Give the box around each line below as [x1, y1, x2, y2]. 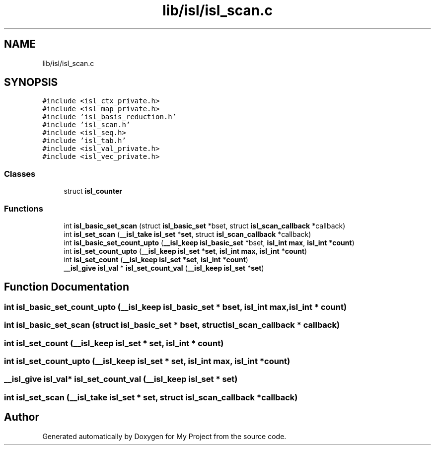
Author [4, 411, 39, 424]
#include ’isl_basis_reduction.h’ [42, 113, 177, 121]
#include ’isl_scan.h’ [42, 121, 131, 129]
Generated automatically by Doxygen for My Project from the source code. [42, 432, 287, 441]
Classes [4, 168, 36, 179]
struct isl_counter [64, 187, 123, 196]
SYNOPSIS [4, 76, 58, 89]
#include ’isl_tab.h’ [42, 137, 126, 145]
